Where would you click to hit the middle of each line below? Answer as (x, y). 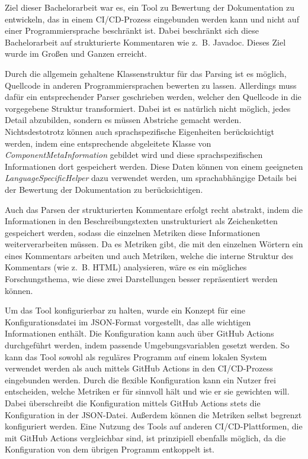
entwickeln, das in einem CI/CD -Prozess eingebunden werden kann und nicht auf (152, 19)
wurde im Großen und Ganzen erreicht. (76, 54)
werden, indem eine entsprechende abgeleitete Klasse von (108, 143)
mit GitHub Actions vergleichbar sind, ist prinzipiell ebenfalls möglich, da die (145, 437)
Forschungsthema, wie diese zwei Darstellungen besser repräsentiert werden (141, 279)
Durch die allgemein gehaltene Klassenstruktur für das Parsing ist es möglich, (146, 73)
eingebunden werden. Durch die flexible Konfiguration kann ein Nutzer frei (140, 379)
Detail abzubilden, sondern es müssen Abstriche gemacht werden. (123, 120)
